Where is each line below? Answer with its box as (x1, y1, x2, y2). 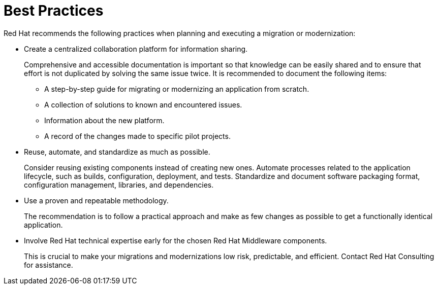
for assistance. (24, 260, 73, 269)
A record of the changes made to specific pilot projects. (44, 131, 231, 140)
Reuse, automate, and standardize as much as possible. (24, 147, 210, 156)
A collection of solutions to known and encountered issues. (44, 100, 242, 109)
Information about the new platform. (44, 116, 165, 125)
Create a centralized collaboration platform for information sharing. (24, 44, 248, 53)
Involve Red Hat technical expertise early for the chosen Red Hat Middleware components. (24, 236, 327, 245)
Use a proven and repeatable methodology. (24, 196, 169, 205)
